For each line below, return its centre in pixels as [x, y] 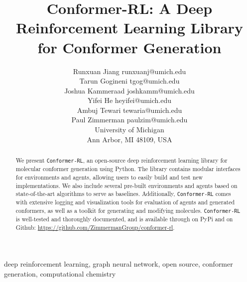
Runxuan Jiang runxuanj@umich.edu [129, 71]
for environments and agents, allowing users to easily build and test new [109, 177]
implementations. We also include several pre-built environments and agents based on [126, 185]
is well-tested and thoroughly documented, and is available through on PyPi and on [124, 219]
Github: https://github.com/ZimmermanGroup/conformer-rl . [95, 227]
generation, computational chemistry [60, 274]
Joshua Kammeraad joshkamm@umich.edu [129, 90]
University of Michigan [129, 130]
